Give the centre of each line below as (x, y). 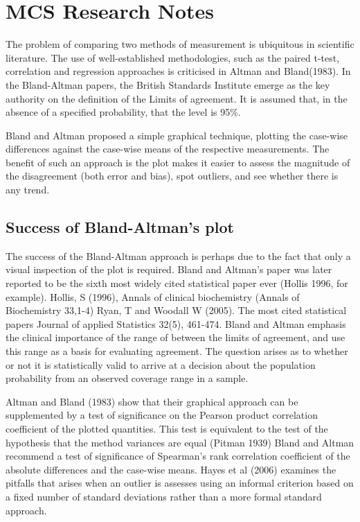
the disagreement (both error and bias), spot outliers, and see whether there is (172, 176)
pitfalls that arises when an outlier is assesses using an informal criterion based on (180, 483)
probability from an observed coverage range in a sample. (127, 378)
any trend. (28, 190)
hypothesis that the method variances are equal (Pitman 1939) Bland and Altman (180, 442)
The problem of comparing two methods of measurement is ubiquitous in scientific (180, 44)
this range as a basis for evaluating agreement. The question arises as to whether (177, 351)
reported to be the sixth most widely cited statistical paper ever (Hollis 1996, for (177, 283)
